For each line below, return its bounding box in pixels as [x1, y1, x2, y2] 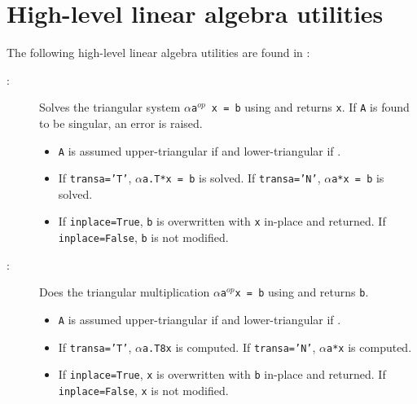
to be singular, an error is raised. [39, 114, 203, 131]
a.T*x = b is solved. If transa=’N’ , [142, 169, 321, 187]
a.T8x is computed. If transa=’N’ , [142, 338, 316, 355]
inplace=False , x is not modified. [58, 382, 229, 398]
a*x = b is [331, 169, 384, 187]
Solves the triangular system [39, 99, 181, 116]
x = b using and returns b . [235, 283, 369, 301]
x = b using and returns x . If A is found [211, 99, 410, 116]
